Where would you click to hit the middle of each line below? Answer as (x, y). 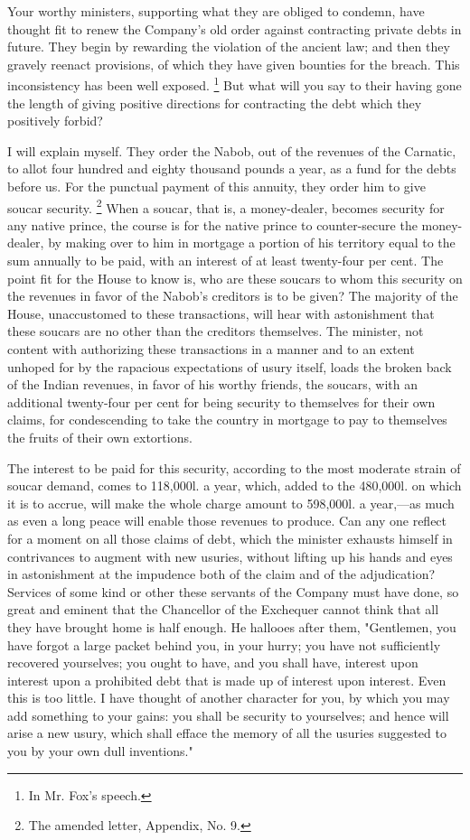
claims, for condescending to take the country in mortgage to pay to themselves (227, 420)
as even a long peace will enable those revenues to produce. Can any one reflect (227, 521)
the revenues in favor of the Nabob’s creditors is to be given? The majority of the (233, 296)
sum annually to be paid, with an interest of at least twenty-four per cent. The (226, 261)
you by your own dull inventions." (100, 751)
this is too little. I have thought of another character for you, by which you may (229, 698)
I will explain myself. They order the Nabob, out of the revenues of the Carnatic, (232, 150)
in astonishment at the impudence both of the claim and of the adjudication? (221, 574)
